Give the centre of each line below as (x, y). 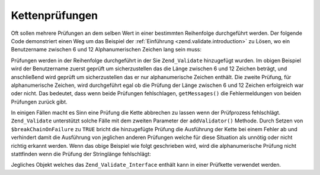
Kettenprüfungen (55, 15)
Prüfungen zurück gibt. (39, 102)
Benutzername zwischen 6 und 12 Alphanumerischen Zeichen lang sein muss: (106, 50)
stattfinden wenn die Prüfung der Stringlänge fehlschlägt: (81, 154)
